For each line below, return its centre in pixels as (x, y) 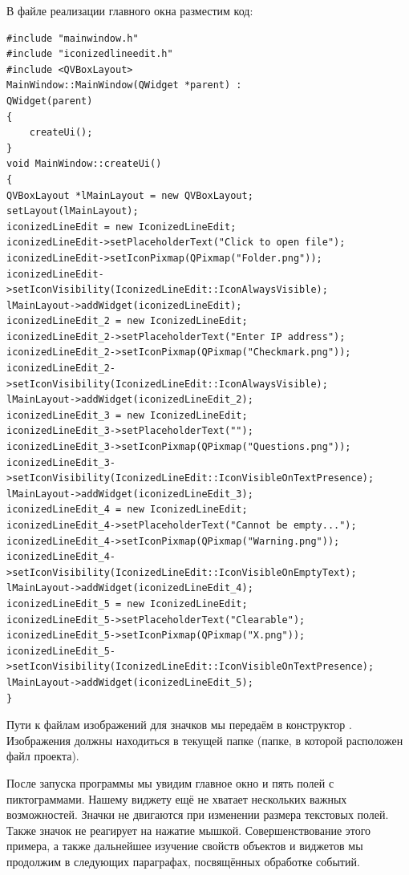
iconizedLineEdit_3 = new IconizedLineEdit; (127, 415)
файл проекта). (43, 756)
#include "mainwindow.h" (73, 38)
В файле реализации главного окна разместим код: (130, 10)
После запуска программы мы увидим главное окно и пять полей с (170, 782)
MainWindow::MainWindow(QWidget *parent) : (124, 85)
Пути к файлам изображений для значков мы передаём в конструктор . (179, 725)
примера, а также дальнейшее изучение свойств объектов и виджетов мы (185, 846)
